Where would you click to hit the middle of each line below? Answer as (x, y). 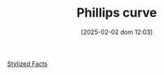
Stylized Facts (27, 63)
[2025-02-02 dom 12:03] (117, 32)
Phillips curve (117, 13)
